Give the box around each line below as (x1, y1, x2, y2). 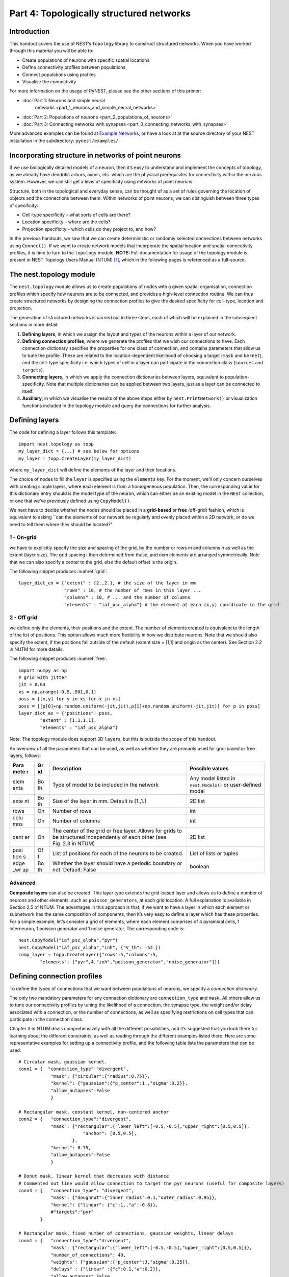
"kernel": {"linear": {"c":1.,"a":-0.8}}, (50, 1202, 159, 1208)
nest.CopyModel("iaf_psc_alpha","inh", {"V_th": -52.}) (18, 944, 161, 950)
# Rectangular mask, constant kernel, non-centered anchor (18, 1109, 169, 1115)
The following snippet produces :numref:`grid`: (9, 569, 108, 575)
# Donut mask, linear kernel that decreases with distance (18, 1173, 169, 1179)
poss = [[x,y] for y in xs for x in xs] (18, 696, 121, 702)
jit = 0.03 (18, 682, 46, 688)
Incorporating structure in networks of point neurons (9, 151, 181, 159)
